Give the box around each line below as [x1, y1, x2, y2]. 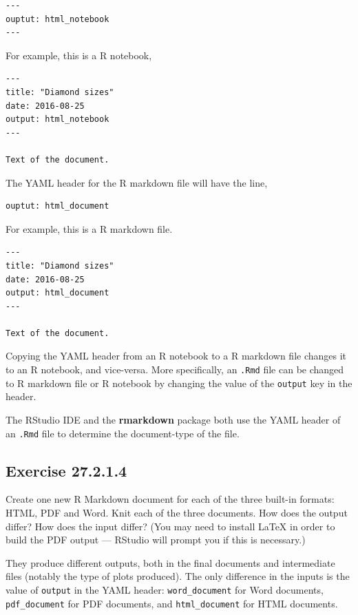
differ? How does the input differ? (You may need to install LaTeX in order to [6, 519, 335, 533]
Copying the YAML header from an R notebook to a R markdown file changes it [6, 348, 347, 363]
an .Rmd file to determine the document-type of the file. [6, 426, 240, 440]
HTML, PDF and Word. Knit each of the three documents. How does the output [6, 505, 348, 520]
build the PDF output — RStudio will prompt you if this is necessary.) [6, 532, 306, 547]
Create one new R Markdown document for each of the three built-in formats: [6, 492, 335, 506]
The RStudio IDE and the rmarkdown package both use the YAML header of [6, 412, 341, 426]
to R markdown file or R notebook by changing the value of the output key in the [6, 375, 352, 390]
